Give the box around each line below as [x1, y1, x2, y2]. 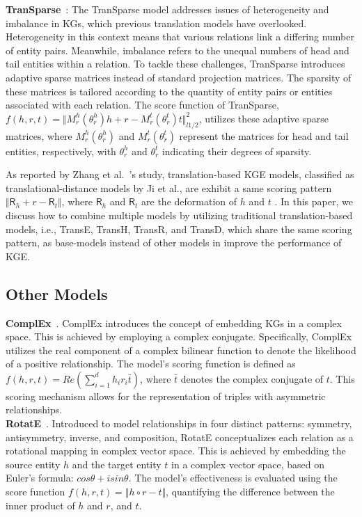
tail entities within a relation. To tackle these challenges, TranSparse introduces [6, 56, 345, 71]
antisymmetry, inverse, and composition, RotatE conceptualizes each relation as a [6, 429, 354, 444]
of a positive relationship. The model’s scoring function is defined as [6, 356, 296, 371]
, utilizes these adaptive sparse [198, 111, 329, 125]
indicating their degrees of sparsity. [162, 143, 312, 158]
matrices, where [6, 128, 72, 143]
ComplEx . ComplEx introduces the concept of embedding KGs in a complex [6, 315, 342, 330]
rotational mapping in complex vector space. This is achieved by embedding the [6, 443, 346, 458]
